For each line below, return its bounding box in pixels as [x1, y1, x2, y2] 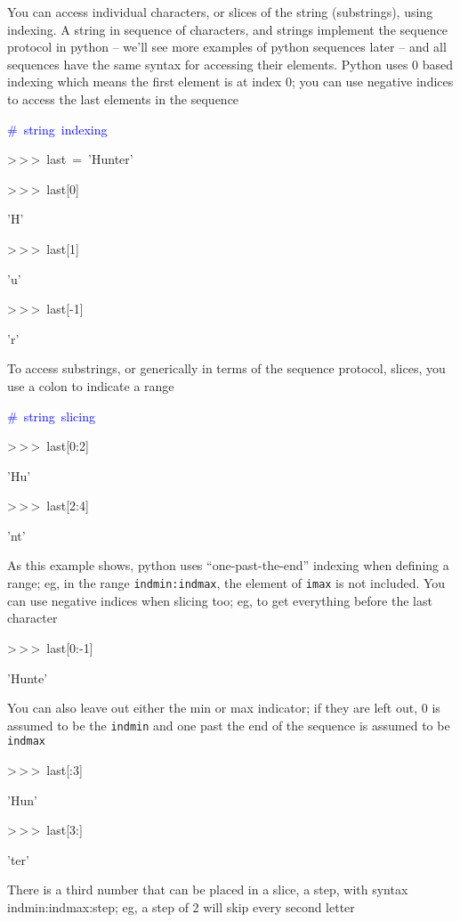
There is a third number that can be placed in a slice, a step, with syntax [7, 880, 408, 899]
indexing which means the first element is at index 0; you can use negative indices [7, 72, 454, 91]
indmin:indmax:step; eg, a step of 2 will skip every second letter [7, 897, 355, 916]
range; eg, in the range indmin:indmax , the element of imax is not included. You [7, 574, 446, 592]
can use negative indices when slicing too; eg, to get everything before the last [7, 591, 432, 609]
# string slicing [7, 406, 95, 425]
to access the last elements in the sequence [7, 89, 239, 108]
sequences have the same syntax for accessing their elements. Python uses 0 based [7, 54, 454, 73]
